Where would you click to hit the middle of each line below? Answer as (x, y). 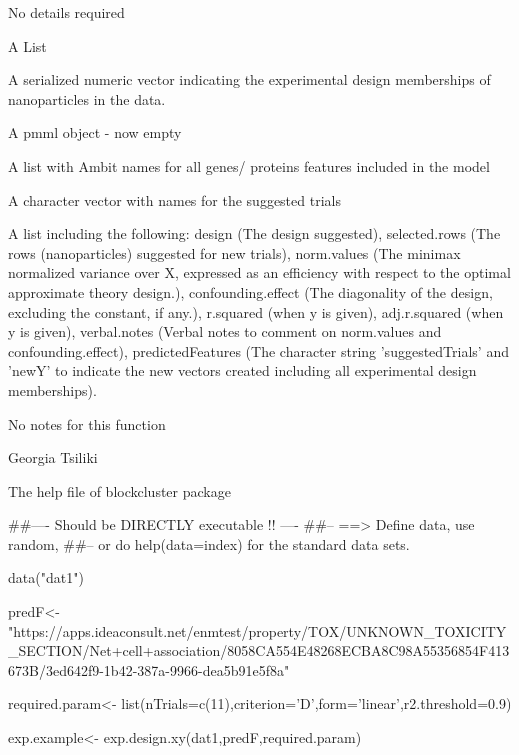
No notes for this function (87, 423)
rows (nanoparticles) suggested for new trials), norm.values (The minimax (234, 252)
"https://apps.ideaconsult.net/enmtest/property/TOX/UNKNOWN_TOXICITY (257, 630)
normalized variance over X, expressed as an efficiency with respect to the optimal (259, 272)
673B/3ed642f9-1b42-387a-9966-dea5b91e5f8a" (149, 669)
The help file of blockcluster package (119, 490)
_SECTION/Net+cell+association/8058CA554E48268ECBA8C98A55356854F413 (259, 650)
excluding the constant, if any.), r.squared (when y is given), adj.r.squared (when (256, 311)
